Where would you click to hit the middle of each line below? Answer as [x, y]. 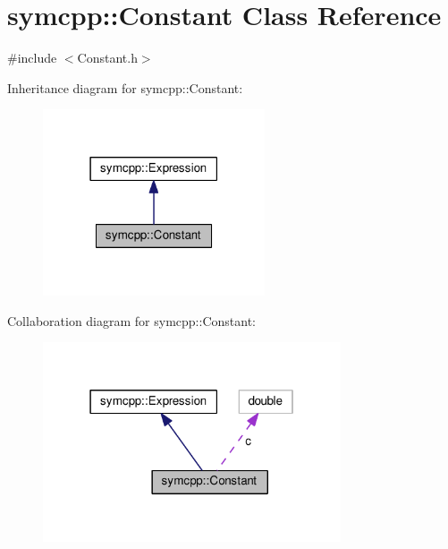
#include [32, 58]
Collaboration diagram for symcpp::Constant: [131, 320]
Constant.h [107, 58]
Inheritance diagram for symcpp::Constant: [125, 87]
